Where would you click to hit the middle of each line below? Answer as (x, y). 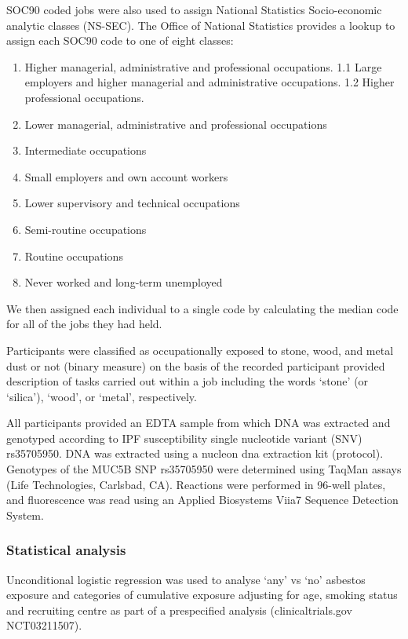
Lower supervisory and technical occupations (132, 203)
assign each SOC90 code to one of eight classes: (120, 40)
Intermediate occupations (86, 150)
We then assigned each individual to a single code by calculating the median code (202, 308)
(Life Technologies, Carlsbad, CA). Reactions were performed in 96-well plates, (196, 484)
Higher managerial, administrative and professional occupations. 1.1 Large (203, 66)
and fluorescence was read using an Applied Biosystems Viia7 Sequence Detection (202, 500)
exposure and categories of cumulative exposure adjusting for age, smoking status (202, 595)
